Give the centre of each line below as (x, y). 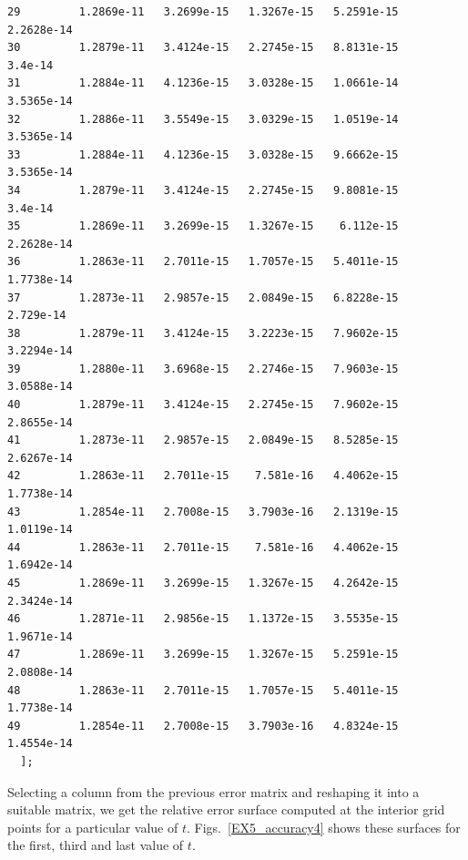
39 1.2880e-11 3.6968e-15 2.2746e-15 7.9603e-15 (203, 369)
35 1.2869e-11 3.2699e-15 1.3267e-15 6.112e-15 (203, 226)
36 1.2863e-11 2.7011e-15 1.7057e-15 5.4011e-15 (203, 262)
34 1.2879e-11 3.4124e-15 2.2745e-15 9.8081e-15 (203, 190)
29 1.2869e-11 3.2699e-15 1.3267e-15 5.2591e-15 (203, 12)
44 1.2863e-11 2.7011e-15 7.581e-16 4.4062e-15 (203, 547)
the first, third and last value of (96, 845)
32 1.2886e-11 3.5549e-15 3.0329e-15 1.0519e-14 (203, 119)
